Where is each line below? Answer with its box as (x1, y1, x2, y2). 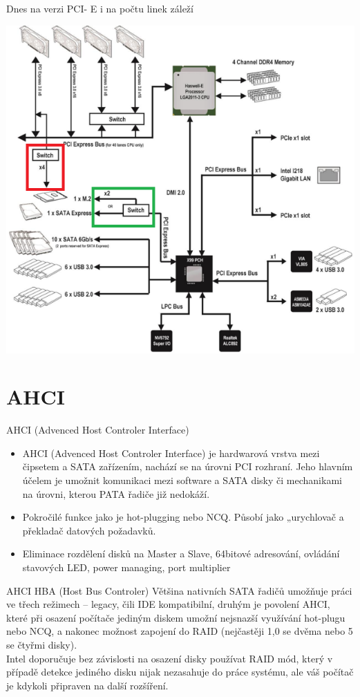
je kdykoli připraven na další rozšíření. (6, 678, 169, 692)
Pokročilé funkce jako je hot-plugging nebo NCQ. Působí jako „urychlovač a (22, 510, 344, 524)
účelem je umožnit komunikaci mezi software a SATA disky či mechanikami (22, 473, 342, 487)
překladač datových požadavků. (22, 523, 156, 537)
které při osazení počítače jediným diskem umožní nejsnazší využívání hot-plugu (6, 610, 345, 624)
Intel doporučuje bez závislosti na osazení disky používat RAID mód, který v (6, 651, 333, 665)
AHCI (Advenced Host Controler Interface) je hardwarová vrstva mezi (22, 445, 320, 460)
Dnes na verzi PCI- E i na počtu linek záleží (6, 1, 193, 15)
